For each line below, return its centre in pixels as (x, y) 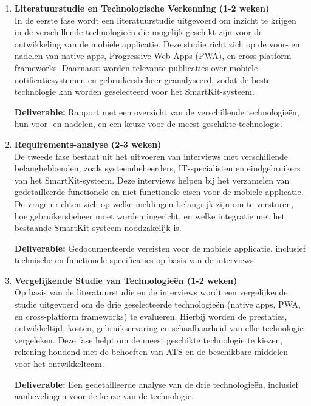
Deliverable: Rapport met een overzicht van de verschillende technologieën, (157, 112)
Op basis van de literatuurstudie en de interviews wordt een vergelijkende (151, 292)
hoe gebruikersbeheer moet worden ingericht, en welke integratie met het (149, 215)
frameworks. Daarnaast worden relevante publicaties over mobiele (136, 67)
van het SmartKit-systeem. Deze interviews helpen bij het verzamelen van (152, 180)
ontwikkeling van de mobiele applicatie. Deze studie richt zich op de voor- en (157, 43)
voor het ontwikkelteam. (59, 364)
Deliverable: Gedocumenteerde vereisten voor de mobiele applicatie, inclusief (160, 248)
